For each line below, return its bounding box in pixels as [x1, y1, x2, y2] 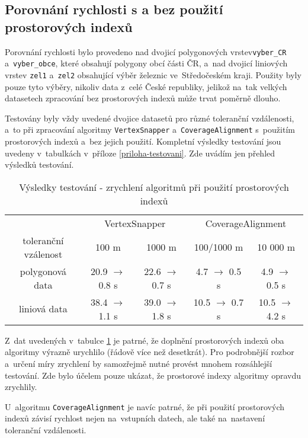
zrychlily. [5, 381, 37, 393]
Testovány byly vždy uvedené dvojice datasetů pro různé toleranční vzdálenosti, [5, 111, 294, 124]
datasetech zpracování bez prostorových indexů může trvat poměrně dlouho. [5, 92, 281, 104]
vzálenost [24, 247, 63, 261]
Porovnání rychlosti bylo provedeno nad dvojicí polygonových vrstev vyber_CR [5, 45, 287, 57]
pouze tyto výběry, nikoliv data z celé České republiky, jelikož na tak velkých [5, 80, 287, 92]
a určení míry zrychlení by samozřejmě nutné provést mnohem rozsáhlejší [5, 357, 272, 369]
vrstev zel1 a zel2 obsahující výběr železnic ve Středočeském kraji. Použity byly [5, 68, 301, 81]
